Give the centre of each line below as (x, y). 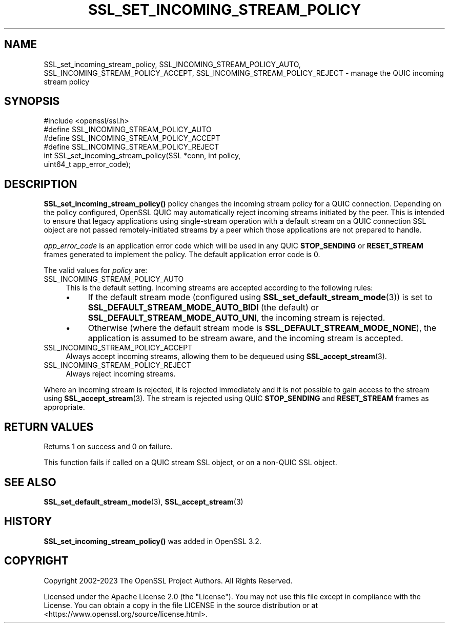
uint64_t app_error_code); (87, 164)
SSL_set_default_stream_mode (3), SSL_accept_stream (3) (144, 501)
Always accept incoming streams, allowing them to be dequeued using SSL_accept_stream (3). (226, 357)
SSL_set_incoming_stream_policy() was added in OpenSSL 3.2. (152, 541)
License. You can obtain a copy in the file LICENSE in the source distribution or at (181, 605)
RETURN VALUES (49, 427)
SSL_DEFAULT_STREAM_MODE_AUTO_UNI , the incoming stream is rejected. (237, 318)
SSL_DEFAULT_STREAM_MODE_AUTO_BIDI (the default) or (203, 308)
